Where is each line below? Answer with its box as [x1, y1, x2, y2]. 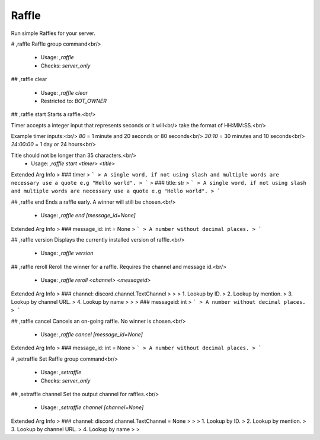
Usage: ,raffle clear [40, 89, 88, 96]
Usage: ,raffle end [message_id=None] [40, 212, 136, 219]
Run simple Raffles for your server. [11, 30, 96, 37]
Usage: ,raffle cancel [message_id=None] [40, 331, 143, 338]
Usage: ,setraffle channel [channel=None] [40, 404, 144, 411]
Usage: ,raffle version [40, 249, 94, 257]
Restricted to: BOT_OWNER [40, 97, 107, 104]
